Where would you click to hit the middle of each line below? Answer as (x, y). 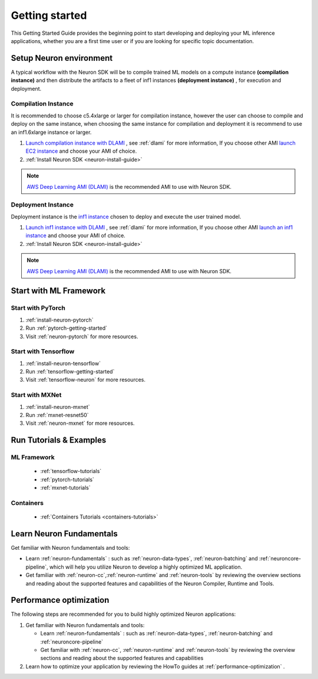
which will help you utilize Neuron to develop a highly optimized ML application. (146, 567)
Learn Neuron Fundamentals (64, 534)
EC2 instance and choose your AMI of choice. (81, 151)
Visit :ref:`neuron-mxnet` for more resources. (80, 423)
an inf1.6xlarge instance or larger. (51, 132)
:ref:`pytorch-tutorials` (67, 479)
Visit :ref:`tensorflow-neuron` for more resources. (86, 380)
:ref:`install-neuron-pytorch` (59, 320)
